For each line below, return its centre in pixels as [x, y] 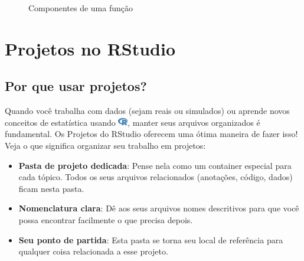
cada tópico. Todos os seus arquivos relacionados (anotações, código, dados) [156, 177]
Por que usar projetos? [76, 86]
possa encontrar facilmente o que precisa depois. [106, 219]
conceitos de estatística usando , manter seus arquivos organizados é [133, 122]
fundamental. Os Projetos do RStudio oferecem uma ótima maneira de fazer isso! [151, 134]
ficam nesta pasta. [51, 188]
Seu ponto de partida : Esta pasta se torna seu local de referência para [151, 239]
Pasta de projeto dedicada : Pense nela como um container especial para [155, 165]
